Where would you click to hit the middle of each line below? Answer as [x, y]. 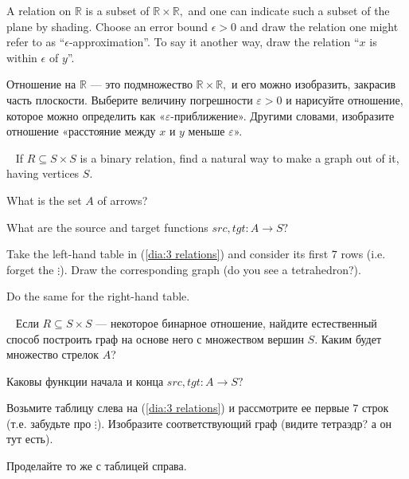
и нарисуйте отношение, [345, 99]
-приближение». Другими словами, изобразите [282, 115]
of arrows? [123, 200]
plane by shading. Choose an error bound [107, 26]
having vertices [43, 173]
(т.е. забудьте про [49, 423]
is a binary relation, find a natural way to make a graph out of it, [240, 157]
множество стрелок [53, 354]
